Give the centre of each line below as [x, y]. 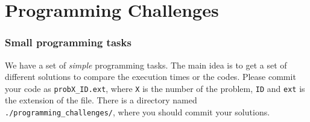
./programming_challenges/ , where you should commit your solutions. [138, 112]
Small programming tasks [68, 42]
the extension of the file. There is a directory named [101, 100]
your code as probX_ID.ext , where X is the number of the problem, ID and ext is [155, 88]
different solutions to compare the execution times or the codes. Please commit [150, 77]
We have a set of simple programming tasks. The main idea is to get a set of [146, 65]
